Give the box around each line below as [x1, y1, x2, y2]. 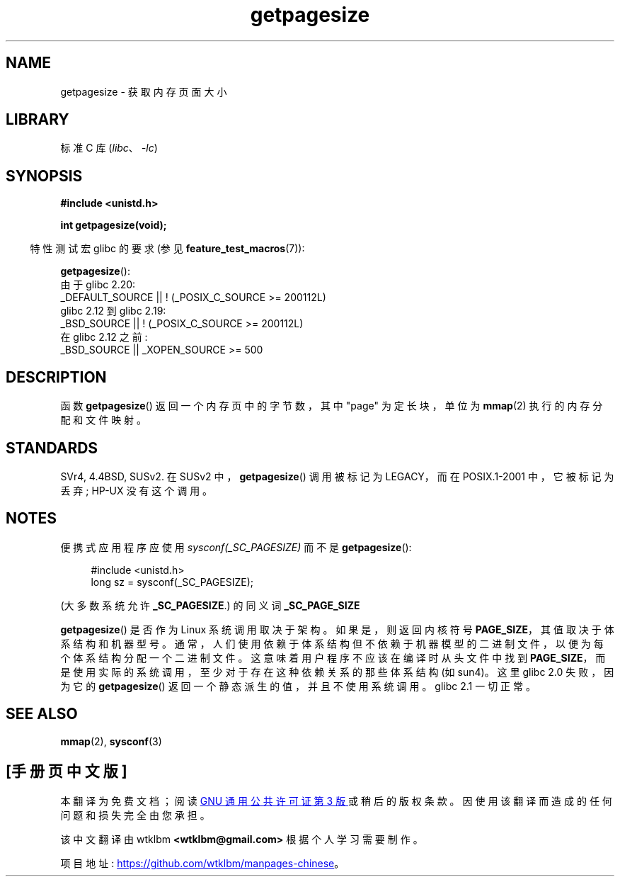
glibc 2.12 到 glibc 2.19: [60, 305, 166, 317]
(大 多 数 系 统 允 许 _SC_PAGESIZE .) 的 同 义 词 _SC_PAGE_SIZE [60, 599, 360, 611]
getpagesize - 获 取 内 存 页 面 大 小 [60, 85, 227, 98]
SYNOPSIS [6, 166, 83, 185]
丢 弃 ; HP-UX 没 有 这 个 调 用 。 [60, 484, 213, 497]
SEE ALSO [6, 705, 78, 723]
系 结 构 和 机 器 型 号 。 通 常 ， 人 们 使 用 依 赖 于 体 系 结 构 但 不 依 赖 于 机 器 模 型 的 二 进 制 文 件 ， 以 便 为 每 [60, 637, 604, 650]
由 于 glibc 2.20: [60, 278, 136, 291]
